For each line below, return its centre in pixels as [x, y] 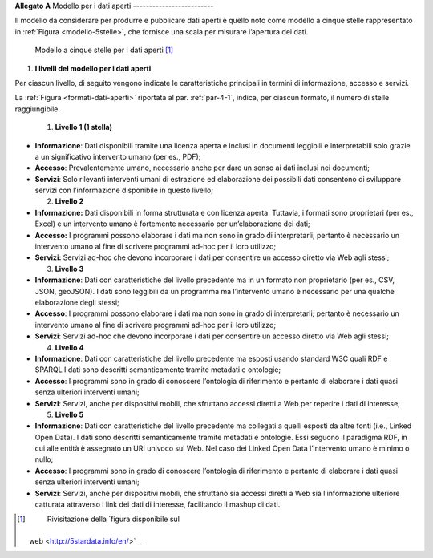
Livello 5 [69, 414]
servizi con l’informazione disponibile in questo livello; [124, 190]
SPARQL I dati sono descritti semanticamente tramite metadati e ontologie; [158, 370]
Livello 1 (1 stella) [83, 127]
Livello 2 [69, 201]
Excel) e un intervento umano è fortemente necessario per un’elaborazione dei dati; [172, 224]
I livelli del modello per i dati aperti [93, 68]
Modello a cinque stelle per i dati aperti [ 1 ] [104, 50]
